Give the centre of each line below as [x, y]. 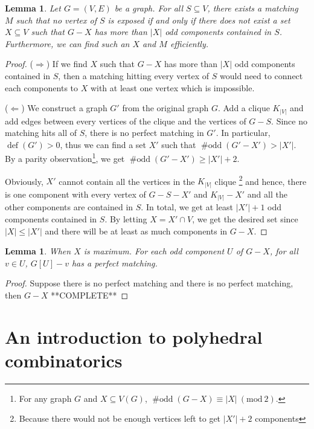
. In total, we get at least [187, 207]
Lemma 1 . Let [33, 8]
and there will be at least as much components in [136, 231]
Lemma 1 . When [38, 251]
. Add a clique [244, 108]
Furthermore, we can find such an [67, 43]
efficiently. [189, 43]
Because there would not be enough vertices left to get [120, 418]
